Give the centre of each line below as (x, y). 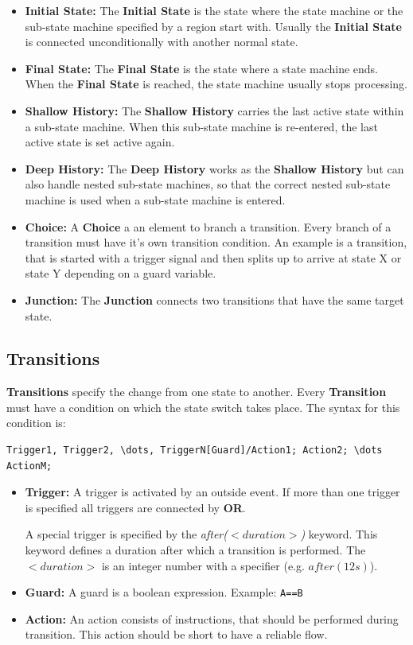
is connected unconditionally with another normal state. (162, 42)
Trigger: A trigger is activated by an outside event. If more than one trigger (212, 492)
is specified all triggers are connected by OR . (135, 507)
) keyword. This (339, 534)
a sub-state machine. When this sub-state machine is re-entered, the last (201, 126)
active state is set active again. (100, 142)
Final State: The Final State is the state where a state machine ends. (202, 68)
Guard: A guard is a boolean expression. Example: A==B (164, 592)
